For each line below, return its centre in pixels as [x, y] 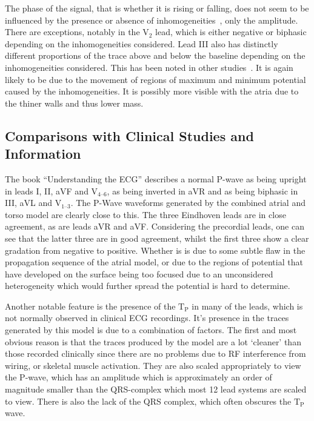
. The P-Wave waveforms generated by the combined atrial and [188, 203]
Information [43, 154]
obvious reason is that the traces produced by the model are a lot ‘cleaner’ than [153, 341]
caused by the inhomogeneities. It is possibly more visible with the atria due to [152, 91]
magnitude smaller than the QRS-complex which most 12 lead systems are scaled [156, 389]
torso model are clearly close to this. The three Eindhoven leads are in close [145, 214]
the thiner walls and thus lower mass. [74, 103]
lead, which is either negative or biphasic [231, 32]
